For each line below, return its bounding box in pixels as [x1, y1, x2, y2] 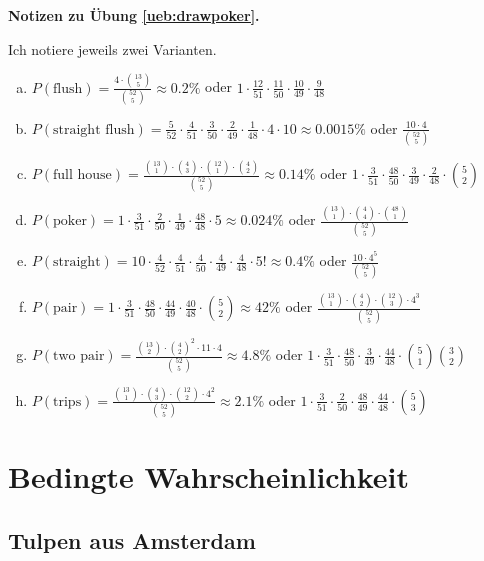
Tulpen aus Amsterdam [8, 524, 256, 555]
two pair [53, 349, 105, 364]
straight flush [53, 122, 135, 137]
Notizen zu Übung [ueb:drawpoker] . [8, 5, 260, 25]
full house [53, 168, 112, 183]
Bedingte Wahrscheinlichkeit [8, 456, 409, 497]
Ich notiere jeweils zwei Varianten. [8, 38, 217, 59]
